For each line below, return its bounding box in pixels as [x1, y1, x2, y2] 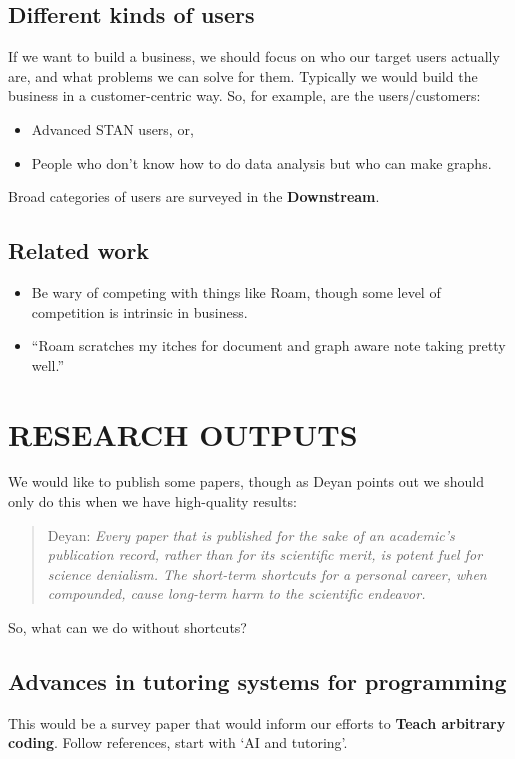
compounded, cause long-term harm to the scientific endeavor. [47, 583, 426, 604]
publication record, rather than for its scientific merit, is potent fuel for [47, 544, 483, 565]
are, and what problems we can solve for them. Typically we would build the [8, 65, 478, 86]
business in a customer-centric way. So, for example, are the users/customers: [8, 85, 481, 106]
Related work [8, 235, 150, 266]
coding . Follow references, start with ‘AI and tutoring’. [8, 732, 348, 753]
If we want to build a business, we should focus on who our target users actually [8, 46, 500, 67]
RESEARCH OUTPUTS [8, 413, 358, 454]
